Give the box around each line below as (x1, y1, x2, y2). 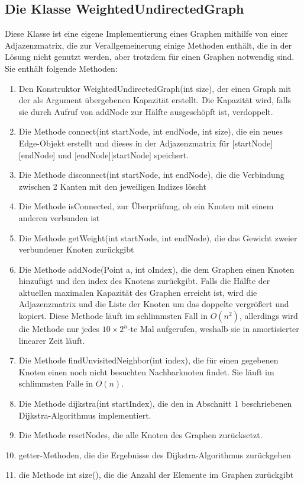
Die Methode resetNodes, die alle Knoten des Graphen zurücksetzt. (18, 429, 263, 441)
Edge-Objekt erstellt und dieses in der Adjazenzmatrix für (18, 136, 229, 149)
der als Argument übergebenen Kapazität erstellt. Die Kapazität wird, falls (18, 94, 292, 106)
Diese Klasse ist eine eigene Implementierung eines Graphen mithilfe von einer (5, 27, 289, 40)
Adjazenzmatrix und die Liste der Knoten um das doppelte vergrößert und (18, 298, 289, 310)
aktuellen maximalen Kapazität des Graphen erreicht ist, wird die (18, 286, 257, 298)
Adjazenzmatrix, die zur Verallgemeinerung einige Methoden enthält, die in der (5, 39, 292, 51)
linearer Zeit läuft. (18, 334, 85, 346)
